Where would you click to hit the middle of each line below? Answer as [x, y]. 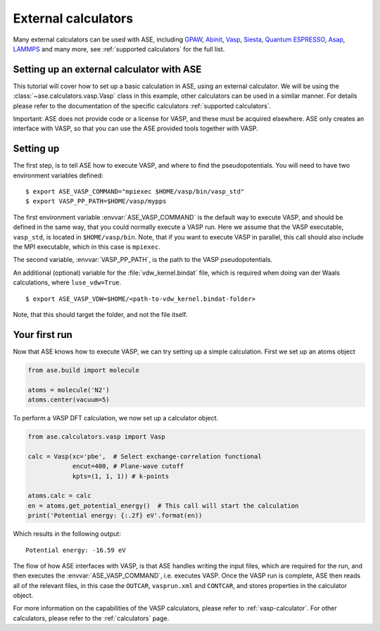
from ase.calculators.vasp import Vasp [96, 437]
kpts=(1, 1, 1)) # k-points [120, 476]
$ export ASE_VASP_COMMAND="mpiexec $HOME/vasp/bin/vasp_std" [135, 192]
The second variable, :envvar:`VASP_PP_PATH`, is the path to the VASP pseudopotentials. [143, 260]
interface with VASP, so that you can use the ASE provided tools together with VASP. [135, 129]
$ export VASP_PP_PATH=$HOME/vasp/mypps [96, 201]
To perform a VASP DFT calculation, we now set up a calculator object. [116, 418]
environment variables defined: [58, 175]
